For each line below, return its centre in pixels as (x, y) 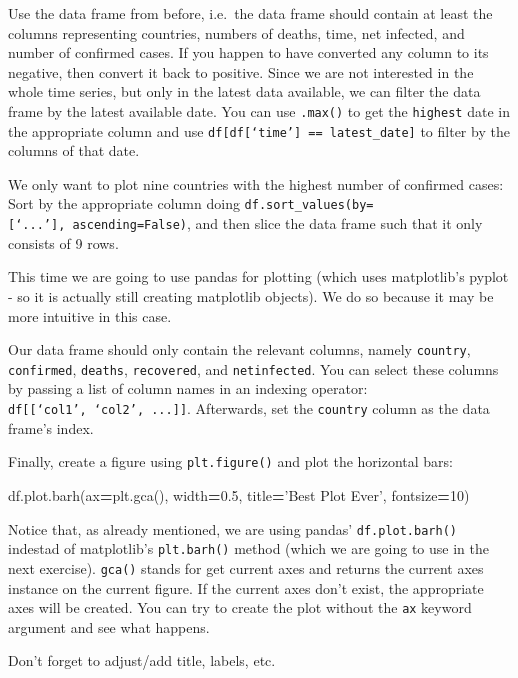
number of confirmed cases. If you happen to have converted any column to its (248, 52)
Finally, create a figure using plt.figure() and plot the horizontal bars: (231, 461)
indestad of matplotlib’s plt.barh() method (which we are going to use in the (248, 548)
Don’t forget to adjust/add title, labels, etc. (142, 660)
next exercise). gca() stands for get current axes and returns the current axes (246, 567)
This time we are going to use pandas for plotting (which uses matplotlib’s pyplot (258, 276)
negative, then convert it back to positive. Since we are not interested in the (241, 71)
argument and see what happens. (109, 626)
